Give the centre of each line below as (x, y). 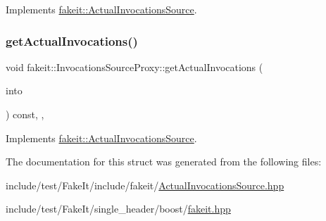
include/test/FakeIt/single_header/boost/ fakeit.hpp (118, 209)
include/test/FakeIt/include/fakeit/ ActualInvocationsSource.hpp (145, 185)
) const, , (25, 114)
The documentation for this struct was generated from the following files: (164, 162)
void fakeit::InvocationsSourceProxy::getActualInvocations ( (134, 67)
